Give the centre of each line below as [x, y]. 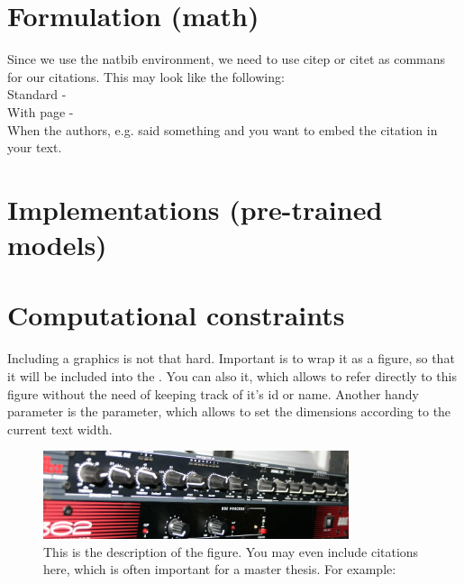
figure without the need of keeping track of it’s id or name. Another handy [213, 393]
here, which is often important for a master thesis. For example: [220, 569]
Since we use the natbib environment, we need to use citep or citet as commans [227, 59]
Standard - [37, 94]
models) [57, 245]
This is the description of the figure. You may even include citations [231, 551]
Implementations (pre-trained [195, 209]
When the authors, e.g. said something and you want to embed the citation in [223, 129]
